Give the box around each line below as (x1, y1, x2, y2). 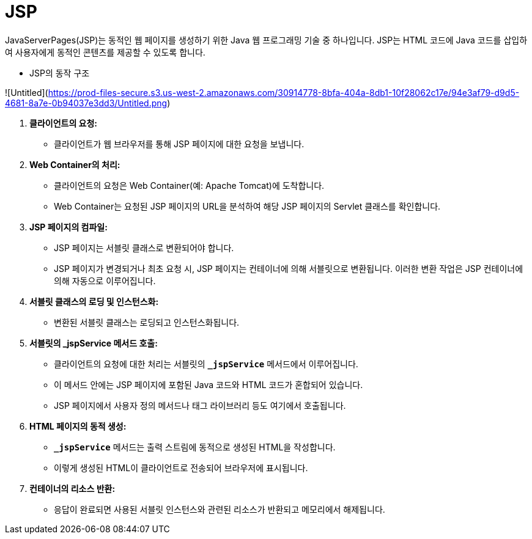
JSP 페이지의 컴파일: (29, 221, 108, 232)
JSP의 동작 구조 (29, 67, 90, 78)
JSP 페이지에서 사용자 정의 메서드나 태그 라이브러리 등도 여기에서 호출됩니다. (54, 400, 346, 411)
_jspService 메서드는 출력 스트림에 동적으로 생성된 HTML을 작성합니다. (54, 441, 336, 452)
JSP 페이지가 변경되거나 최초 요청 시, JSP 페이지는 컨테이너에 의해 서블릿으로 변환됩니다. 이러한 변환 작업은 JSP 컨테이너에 (54, 263, 523, 274)
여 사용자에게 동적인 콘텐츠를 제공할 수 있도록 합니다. (5, 46, 205, 57)
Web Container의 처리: (29, 159, 120, 170)
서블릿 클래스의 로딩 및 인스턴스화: (29, 296, 159, 307)
